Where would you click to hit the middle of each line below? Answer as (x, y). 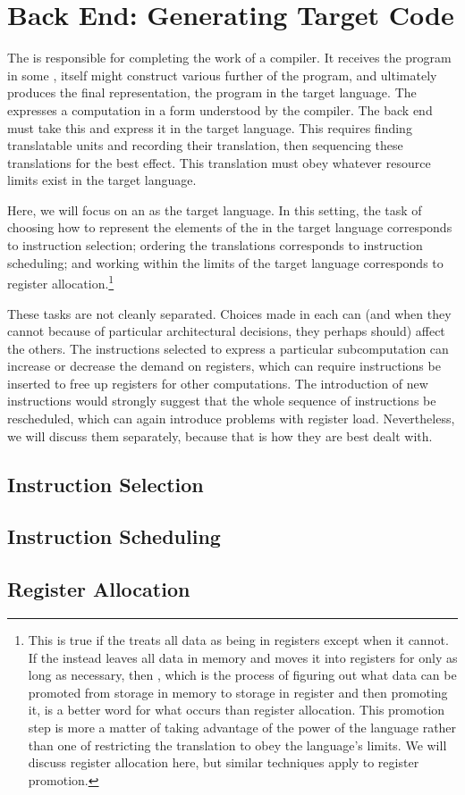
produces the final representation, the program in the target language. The (212, 92)
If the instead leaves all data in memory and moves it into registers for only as (243, 657)
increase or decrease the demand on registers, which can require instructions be (224, 366)
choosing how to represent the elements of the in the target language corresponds (230, 227)
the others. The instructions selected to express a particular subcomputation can (228, 348)
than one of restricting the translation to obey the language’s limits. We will (237, 745)
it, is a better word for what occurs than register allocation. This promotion (237, 710)
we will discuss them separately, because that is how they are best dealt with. (220, 435)
